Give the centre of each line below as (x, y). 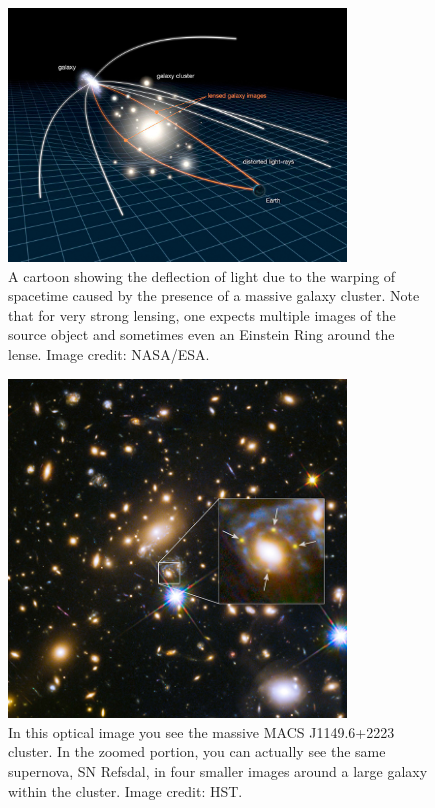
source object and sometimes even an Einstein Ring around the (201, 334)
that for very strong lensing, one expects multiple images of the (202, 314)
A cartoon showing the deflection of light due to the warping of (202, 275)
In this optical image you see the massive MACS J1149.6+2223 (201, 731)
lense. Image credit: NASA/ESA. (109, 354)
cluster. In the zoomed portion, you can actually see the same (197, 751)
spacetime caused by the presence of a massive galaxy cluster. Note (214, 295)
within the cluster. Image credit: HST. (125, 790)
